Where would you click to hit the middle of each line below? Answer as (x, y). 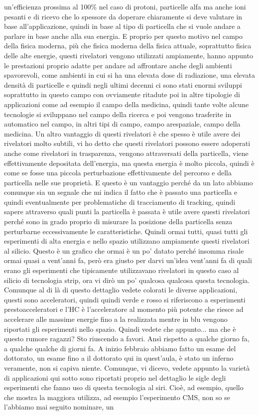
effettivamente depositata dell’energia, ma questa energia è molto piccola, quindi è (129, 163)
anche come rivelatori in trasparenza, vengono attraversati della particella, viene (126, 153)
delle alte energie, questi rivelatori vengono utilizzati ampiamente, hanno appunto (129, 55)
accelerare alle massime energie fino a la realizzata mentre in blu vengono (116, 319)
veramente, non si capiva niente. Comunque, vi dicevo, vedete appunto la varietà (127, 367)
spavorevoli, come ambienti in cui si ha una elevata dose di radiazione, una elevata (129, 75)
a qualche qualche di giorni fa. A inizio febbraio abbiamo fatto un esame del (120, 348)
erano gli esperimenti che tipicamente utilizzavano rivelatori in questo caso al (122, 270)
